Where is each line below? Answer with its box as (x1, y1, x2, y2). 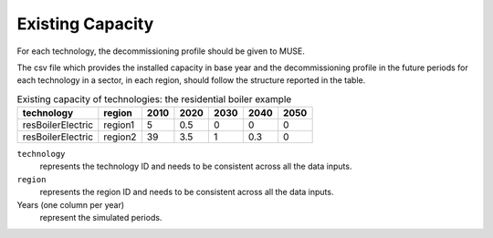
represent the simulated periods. (39, 212, 163, 223)
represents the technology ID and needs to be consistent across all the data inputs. (39, 160, 352, 172)
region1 (103, 119, 135, 131)
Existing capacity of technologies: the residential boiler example (16, 92, 292, 105)
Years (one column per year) (16, 199, 125, 210)
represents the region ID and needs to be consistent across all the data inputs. (39, 187, 334, 198)
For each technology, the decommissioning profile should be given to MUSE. (16, 46, 306, 57)
